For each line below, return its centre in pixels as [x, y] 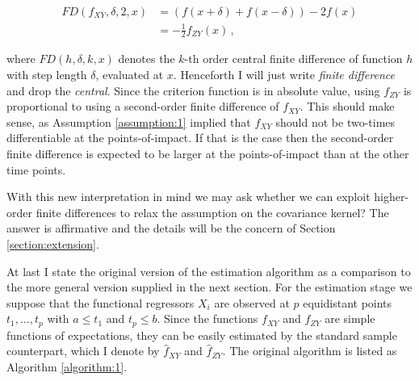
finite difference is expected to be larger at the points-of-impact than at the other [208, 153]
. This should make [347, 106]
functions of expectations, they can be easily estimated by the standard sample [202, 335]
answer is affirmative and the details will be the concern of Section [171, 228]
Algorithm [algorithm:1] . [67, 366]
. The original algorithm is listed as [310, 351]
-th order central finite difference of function [293, 59]
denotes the [147, 59]
